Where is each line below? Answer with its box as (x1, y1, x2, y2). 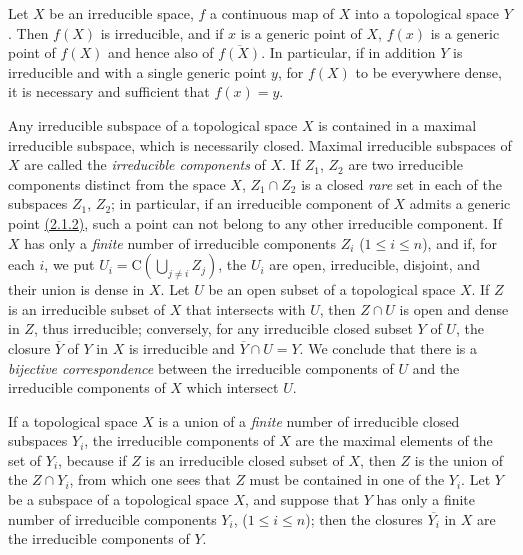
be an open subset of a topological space (208, 279, 456, 300)
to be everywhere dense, (355, 61, 502, 82)
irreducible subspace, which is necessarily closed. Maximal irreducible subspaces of (8, 134, 512, 155)
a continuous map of (209, 3, 335, 23)
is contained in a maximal (318, 114, 477, 135)
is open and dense (399, 298, 509, 319)
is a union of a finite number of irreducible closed (158, 410, 460, 431)
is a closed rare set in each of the (301, 173, 502, 194)
